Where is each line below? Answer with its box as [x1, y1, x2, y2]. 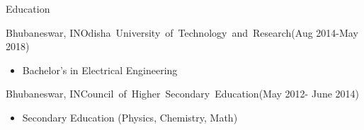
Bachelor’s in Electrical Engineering [22, 62, 178, 77]
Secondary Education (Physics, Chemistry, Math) [22, 110, 238, 124]
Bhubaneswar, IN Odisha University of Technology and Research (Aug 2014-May [6, 25, 358, 40]
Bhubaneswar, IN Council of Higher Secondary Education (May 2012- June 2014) [6, 86, 360, 101]
